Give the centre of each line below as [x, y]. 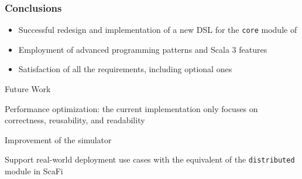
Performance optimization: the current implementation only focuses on [131, 108]
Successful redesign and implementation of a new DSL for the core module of [158, 30]
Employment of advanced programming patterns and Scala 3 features [143, 49]
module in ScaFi [34, 171]
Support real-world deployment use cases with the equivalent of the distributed [150, 159]
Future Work [28, 89]
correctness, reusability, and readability [75, 120]
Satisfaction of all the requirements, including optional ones [125, 69]
